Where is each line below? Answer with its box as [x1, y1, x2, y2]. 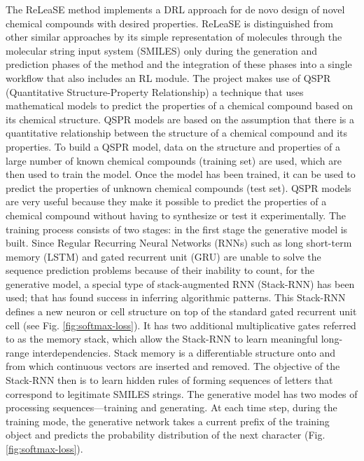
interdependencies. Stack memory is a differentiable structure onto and [32, 345, 336, 359]
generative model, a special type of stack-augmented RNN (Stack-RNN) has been [6, 276, 355, 291]
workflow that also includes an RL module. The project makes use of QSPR [6, 70, 331, 85]
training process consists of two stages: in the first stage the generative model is [6, 221, 348, 236]
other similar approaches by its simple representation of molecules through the [6, 29, 342, 44]
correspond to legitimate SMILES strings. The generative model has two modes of [6, 386, 358, 401]
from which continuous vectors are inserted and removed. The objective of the [6, 359, 340, 373]
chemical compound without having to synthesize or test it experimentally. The [6, 207, 346, 222]
